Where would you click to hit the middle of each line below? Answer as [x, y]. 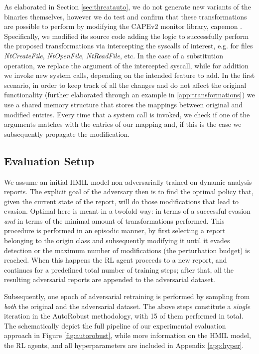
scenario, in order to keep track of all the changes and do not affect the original [125, 85]
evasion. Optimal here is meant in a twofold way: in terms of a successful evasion [127, 211]
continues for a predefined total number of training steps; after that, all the [119, 269]
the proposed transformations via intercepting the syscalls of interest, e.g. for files [129, 46]
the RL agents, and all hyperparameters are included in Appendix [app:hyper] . [124, 345]
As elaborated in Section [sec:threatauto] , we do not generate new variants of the [128, 6]
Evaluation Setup [49, 161]
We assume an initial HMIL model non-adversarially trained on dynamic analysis [128, 181]
